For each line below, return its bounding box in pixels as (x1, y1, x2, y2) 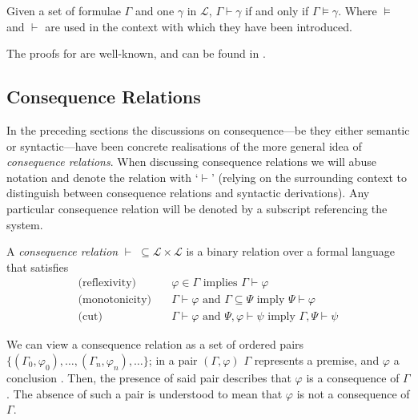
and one (135, 2, 175, 18)
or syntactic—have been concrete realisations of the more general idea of (6, 137, 362, 154)
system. (6, 216, 43, 232)
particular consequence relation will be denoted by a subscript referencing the (6, 200, 388, 216)
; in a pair (148, 352, 198, 369)
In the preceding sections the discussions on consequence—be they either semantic (6, 121, 410, 138)
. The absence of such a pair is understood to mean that (6, 385, 283, 402)
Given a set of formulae (6, 2, 121, 18)
